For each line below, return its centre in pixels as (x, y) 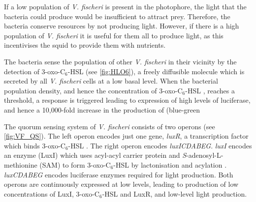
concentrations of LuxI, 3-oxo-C (52, 193)
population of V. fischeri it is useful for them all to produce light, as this (114, 35)
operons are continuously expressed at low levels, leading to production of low (121, 184)
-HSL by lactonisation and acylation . (170, 164)
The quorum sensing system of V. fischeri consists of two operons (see (110, 126)
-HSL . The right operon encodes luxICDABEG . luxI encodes (160, 145)
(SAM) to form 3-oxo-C (75, 164)
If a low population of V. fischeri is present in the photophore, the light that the (125, 6)
